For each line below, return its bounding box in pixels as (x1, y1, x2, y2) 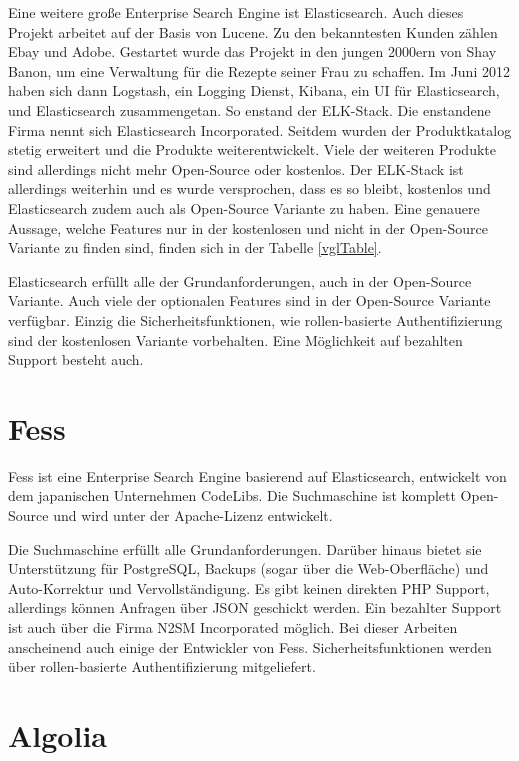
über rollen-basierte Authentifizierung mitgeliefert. (8, 656, 316, 677)
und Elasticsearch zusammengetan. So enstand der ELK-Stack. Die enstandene (8, 99, 491, 120)
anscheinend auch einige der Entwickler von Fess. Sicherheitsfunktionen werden (8, 636, 492, 657)
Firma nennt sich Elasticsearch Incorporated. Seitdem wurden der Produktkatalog (8, 119, 512, 140)
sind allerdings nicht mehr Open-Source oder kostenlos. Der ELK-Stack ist (8, 158, 464, 179)
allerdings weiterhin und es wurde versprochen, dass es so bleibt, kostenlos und (8, 178, 491, 199)
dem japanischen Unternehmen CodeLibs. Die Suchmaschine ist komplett (8, 485, 456, 506)
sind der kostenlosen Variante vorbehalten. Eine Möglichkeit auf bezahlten (8, 329, 463, 350)
